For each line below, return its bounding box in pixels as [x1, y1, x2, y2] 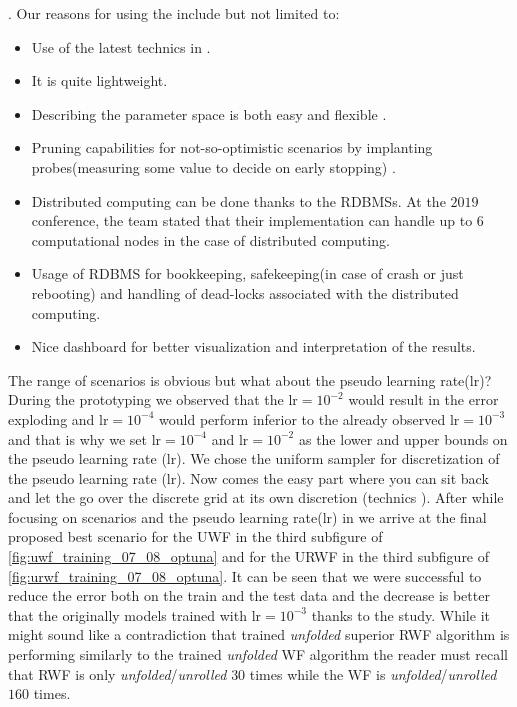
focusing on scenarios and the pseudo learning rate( [8, 506, 323, 527]
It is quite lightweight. [31, 70, 168, 91]
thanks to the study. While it [311, 604, 490, 625]
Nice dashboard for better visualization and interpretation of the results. [31, 336, 476, 357]
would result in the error [348, 389, 499, 410]
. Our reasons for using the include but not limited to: [8, 3, 340, 23]
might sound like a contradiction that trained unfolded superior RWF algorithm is [8, 624, 510, 645]
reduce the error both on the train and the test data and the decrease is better [8, 585, 490, 606]
